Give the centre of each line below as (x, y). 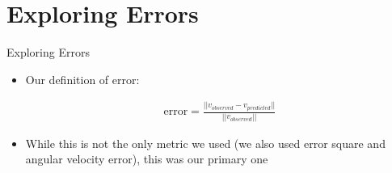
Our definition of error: (82, 79)
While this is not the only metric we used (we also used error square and (205, 143)
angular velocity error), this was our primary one (147, 159)
